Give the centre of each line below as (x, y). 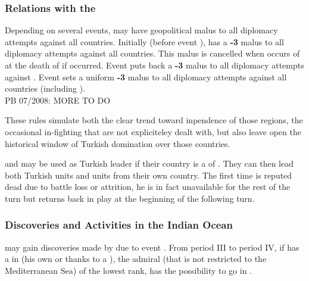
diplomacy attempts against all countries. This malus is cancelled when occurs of (152, 53)
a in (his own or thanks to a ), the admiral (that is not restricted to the (136, 259)
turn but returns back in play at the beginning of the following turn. (130, 198)
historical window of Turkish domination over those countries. (118, 143)
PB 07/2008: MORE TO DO (58, 100)
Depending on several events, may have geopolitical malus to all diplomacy (141, 30)
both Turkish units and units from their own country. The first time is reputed (149, 175)
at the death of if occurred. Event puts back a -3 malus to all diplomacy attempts (154, 65)
